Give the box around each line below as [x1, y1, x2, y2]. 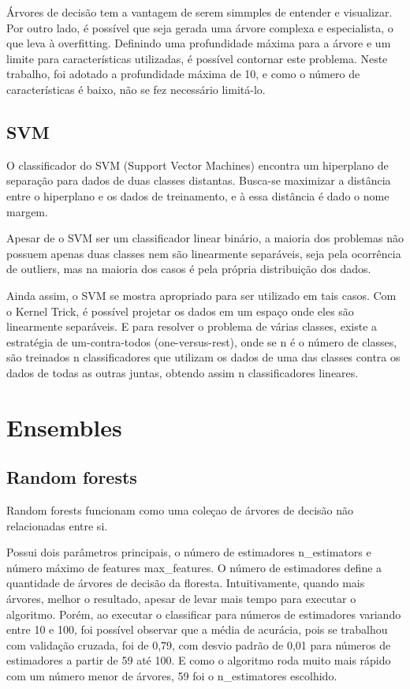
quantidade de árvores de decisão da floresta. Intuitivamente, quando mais [6, 575, 365, 591]
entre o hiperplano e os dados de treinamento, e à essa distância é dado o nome [6, 187, 389, 204]
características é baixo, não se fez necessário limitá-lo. [6, 81, 266, 97]
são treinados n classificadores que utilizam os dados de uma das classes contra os [6, 349, 401, 365]
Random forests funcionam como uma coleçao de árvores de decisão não [6, 502, 354, 519]
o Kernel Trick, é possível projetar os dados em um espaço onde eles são [6, 302, 354, 319]
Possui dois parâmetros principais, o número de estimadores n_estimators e [6, 544, 371, 560]
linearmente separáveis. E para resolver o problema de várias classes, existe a [6, 318, 378, 335]
